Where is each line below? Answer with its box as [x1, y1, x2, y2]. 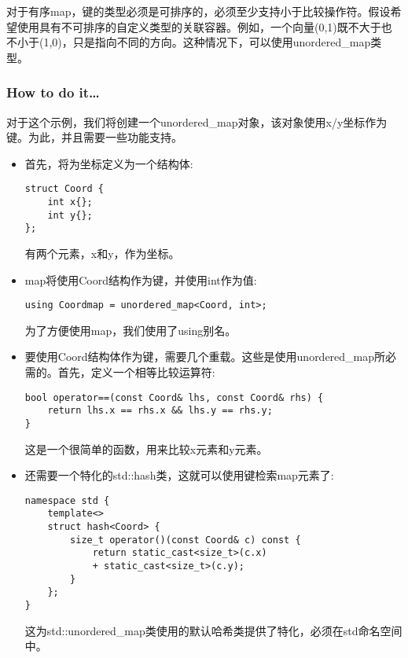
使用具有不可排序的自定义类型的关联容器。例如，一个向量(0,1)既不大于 [17, 18, 381, 35]
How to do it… [6, 83, 100, 102]
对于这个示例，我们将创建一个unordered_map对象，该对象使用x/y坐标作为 [6, 113, 388, 130]
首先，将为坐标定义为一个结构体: [24, 155, 193, 171]
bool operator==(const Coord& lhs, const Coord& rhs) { [24, 391, 324, 403]
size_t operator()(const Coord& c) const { [70, 534, 301, 546]
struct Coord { [24, 183, 105, 195]
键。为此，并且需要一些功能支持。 [6, 129, 182, 145]
